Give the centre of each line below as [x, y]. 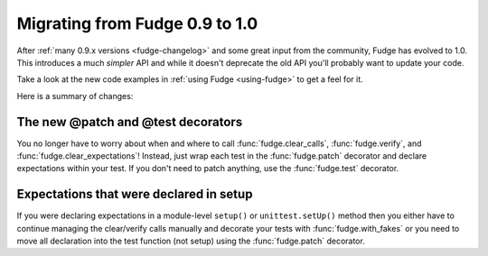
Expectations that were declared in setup [135, 194]
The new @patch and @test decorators [130, 122]
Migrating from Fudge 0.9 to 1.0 [137, 23]
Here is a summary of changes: [75, 96]
